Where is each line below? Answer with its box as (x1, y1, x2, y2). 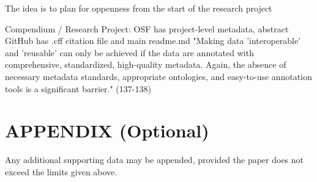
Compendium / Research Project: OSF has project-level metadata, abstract (5, 22, 289, 35)
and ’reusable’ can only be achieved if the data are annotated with (5, 46, 254, 59)
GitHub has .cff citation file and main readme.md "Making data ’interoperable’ (5, 34, 301, 47)
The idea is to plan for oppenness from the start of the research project (5, 2, 272, 14)
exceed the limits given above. (5, 165, 117, 178)
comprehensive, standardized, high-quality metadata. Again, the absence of (5, 58, 286, 71)
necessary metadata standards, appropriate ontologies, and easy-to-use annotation (5, 70, 312, 82)
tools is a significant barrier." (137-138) (5, 82, 151, 95)
